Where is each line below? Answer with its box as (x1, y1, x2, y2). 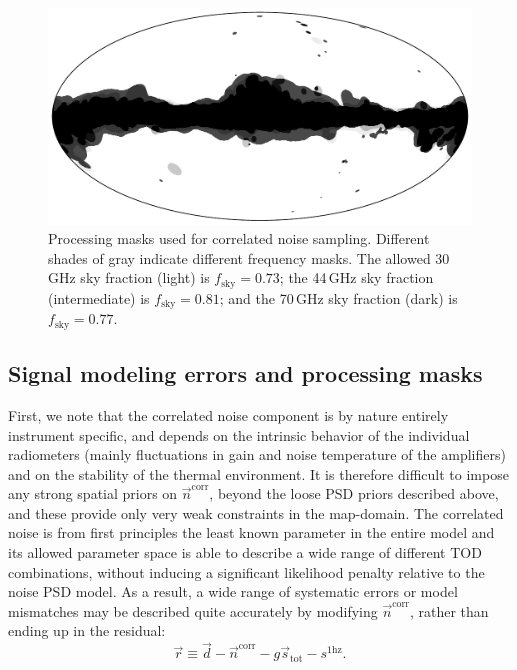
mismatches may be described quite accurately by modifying (8, 600, 378, 621)
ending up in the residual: (8, 620, 166, 641)
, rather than (409, 600, 489, 621)
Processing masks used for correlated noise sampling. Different (48, 228, 430, 249)
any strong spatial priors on (8, 483, 178, 504)
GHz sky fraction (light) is (48, 267, 210, 288)
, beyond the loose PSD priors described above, (209, 483, 499, 504)
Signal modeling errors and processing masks (8, 358, 483, 389)
